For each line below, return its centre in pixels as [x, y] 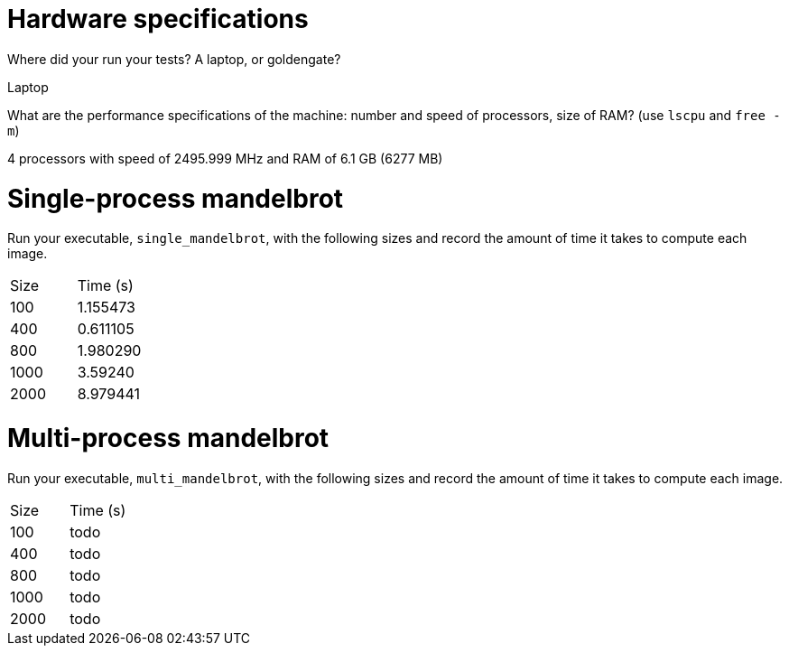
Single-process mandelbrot [176, 198]
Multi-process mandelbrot [168, 438]
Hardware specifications [158, 19]
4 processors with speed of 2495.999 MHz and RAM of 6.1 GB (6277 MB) [225, 158]
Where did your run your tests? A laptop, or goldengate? [174, 59]
